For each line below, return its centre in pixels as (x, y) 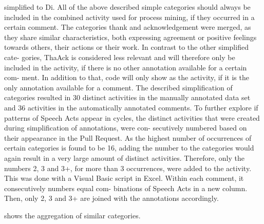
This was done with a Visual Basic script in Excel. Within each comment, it (124, 178)
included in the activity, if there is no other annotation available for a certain (126, 67)
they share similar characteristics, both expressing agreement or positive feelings (130, 37)
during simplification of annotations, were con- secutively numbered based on (126, 128)
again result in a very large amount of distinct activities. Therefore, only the (124, 157)
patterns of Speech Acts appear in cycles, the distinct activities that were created (132, 117)
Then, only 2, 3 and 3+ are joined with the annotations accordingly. (111, 198)
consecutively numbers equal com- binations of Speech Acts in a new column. (126, 188)
